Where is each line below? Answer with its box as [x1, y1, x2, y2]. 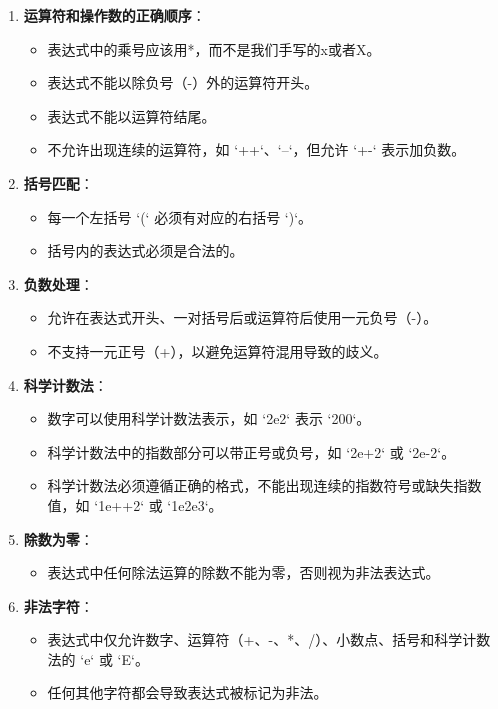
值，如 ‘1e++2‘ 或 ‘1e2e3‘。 [47, 494, 223, 515]
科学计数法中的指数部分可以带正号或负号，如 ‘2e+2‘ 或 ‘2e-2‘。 [47, 441, 456, 462]
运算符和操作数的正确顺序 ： [23, 5, 206, 25]
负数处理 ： [23, 273, 94, 294]
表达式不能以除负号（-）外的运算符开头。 [47, 72, 319, 93]
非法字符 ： [23, 595, 94, 616]
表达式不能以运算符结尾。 [47, 105, 216, 126]
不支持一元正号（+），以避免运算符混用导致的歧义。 [47, 340, 388, 361]
